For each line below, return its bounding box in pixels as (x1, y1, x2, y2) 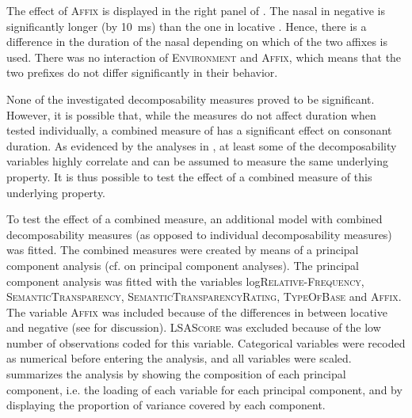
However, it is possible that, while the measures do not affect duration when (6, 106, 376, 123)
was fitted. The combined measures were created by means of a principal (6, 241, 359, 258)
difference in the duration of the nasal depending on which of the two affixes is (6, 33, 387, 50)
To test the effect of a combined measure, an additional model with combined (6, 211, 383, 227)
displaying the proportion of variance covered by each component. (6, 397, 326, 413)
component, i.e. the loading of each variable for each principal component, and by (6, 381, 402, 397)
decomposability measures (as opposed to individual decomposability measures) (6, 226, 392, 242)
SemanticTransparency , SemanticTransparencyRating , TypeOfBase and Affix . (6, 288, 402, 305)
